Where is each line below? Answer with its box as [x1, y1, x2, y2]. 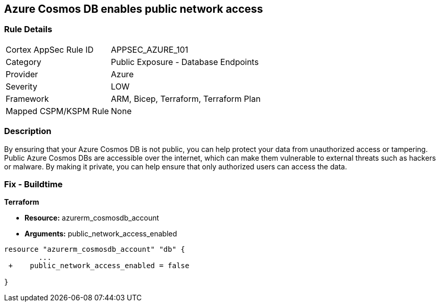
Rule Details [4, 24, 53, 35]
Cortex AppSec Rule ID [6, 44, 94, 55]
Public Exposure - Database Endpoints [111, 56, 259, 67]
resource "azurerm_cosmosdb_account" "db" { [4, 245, 186, 254]
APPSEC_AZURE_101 [111, 44, 189, 55]
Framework [6, 93, 49, 104]
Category [6, 56, 41, 67]
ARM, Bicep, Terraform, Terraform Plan [111, 93, 261, 104]
